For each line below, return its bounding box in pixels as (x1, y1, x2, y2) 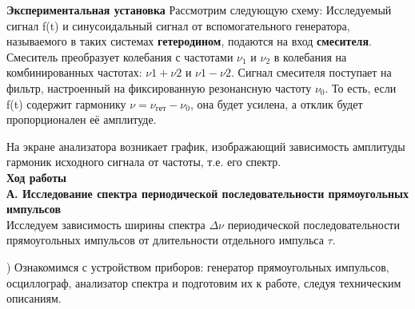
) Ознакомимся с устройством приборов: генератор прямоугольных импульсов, (6, 258, 389, 275)
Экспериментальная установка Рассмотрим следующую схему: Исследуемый (6, 2, 392, 18)
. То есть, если (325, 79, 397, 96)
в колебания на (273, 48, 347, 65)
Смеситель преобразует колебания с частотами (6, 48, 233, 65)
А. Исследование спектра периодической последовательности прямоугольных (6, 184, 409, 201)
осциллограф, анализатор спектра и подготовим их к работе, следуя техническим (6, 274, 401, 291)
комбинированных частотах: (6, 64, 142, 81)
